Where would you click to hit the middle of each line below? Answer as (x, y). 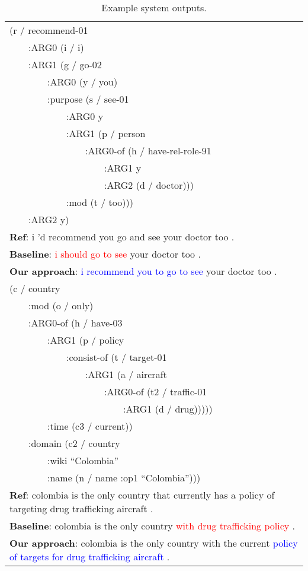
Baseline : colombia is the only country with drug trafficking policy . (152, 526)
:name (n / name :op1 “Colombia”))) (124, 478)
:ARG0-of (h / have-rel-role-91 (148, 150)
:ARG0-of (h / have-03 (76, 323)
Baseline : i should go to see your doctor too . (105, 254)
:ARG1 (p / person (106, 133)
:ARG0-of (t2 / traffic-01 (156, 391)
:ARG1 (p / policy (86, 340)
